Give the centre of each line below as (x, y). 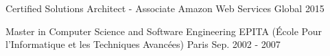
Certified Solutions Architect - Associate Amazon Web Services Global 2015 (165, 8)
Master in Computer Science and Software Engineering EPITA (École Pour (164, 31)
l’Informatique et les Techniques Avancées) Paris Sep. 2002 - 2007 (143, 44)
